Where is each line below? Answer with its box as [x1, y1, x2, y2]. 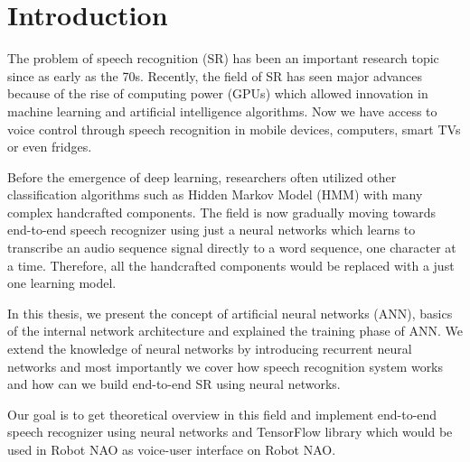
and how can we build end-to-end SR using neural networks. [7, 374, 341, 393]
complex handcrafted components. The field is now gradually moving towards [7, 202, 437, 221]
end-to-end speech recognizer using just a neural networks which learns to [7, 220, 416, 239]
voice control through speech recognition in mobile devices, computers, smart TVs [7, 119, 461, 138]
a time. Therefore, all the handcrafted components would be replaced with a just [7, 255, 455, 274]
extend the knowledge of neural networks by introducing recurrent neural [7, 339, 412, 358]
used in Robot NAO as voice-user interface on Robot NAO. [7, 440, 336, 458]
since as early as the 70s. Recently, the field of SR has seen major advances [7, 66, 423, 85]
